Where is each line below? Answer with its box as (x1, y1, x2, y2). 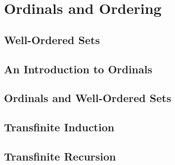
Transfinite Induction (4, 119, 115, 135)
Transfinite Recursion (4, 148, 116, 164)
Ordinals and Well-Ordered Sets (4, 90, 172, 106)
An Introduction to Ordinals (4, 61, 153, 76)
